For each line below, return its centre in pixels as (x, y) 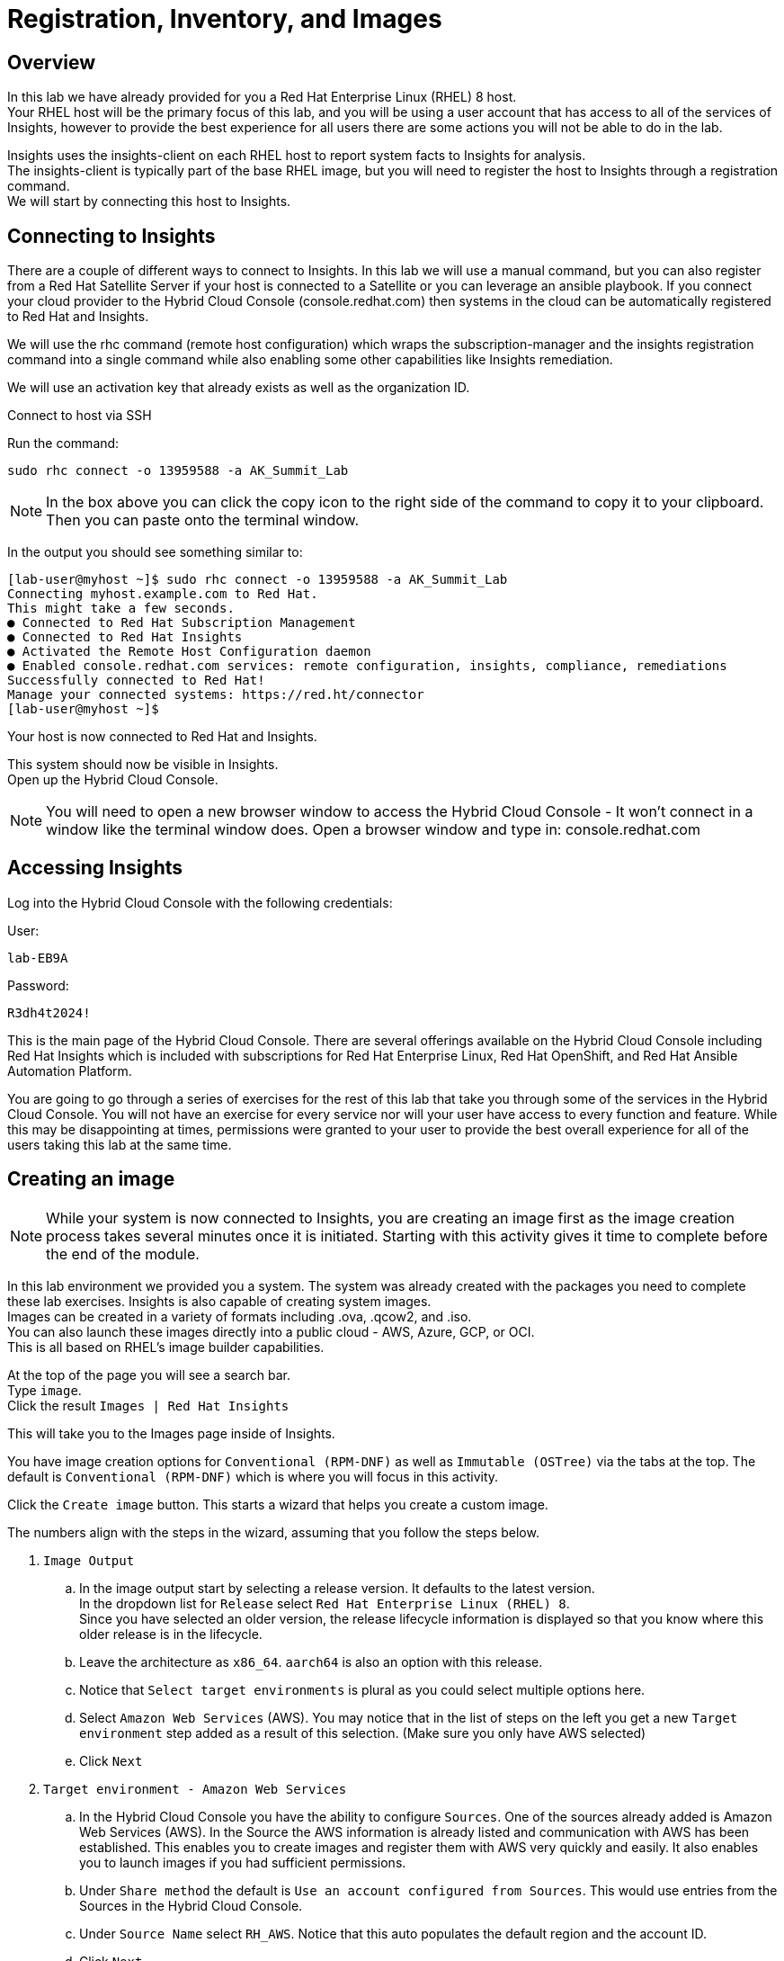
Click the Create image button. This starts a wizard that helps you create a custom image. (278, 1504)
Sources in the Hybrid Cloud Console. (191, 1905)
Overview (52, 62)
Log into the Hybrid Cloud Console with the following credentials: (200, 902)
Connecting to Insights (111, 236)
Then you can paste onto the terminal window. (203, 520)
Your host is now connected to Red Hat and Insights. (162, 737)
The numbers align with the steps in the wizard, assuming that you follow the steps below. (273, 1532)
